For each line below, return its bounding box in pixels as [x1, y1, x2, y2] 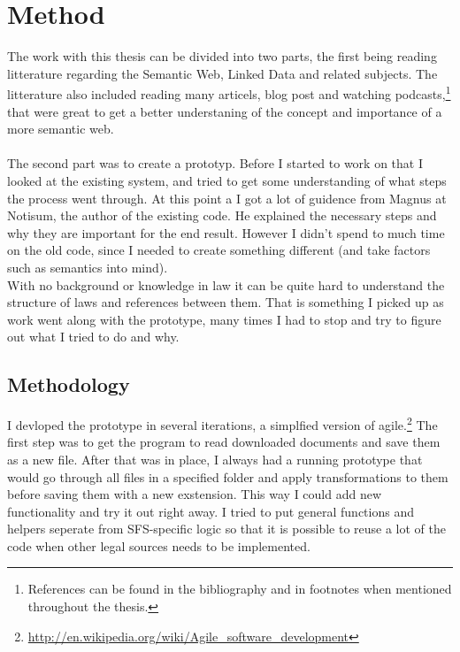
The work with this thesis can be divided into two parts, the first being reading [7, 47, 437, 65]
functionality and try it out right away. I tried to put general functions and [7, 502, 414, 520]
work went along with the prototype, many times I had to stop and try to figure [7, 310, 441, 328]
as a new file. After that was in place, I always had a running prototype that [7, 449, 423, 468]
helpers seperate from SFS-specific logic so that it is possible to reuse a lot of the [7, 519, 446, 538]
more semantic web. [7, 119, 114, 138]
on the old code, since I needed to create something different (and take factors [7, 241, 431, 259]
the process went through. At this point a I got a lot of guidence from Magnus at [7, 188, 447, 207]
